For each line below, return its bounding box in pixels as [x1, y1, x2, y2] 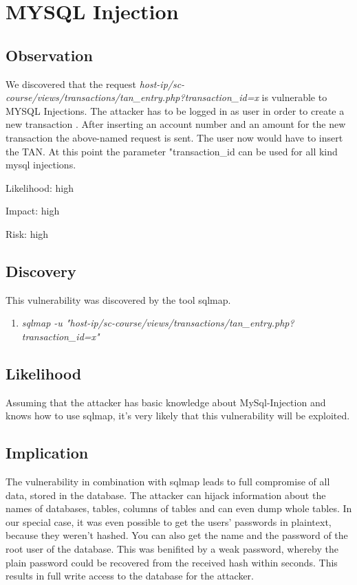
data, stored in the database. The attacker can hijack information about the [6, 487, 326, 502]
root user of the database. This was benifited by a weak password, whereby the [6, 542, 338, 556]
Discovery [6, 260, 76, 281]
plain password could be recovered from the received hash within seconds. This [6, 555, 338, 569]
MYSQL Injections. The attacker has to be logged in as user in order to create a [6, 103, 345, 118]
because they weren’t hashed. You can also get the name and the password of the [6, 528, 348, 542]
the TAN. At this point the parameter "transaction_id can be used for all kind [6, 144, 338, 158]
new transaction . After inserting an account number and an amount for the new [6, 117, 346, 131]
